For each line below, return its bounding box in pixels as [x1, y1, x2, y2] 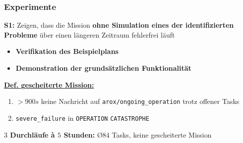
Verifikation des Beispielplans [15, 46, 119, 56]
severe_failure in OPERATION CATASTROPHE [15, 112, 149, 123]
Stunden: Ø [63, 129, 103, 140]
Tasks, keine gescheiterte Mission [112, 129, 212, 140]
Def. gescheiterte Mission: [4, 79, 94, 90]
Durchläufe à [10, 129, 55, 140]
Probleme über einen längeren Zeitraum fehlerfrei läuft [4, 29, 175, 40]
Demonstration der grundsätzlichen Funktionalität [15, 63, 191, 73]
